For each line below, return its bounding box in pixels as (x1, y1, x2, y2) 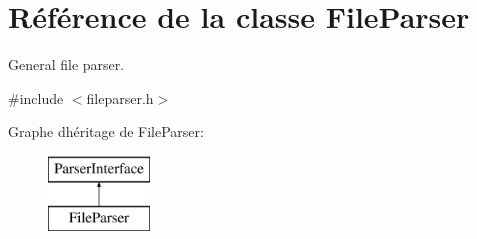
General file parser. (8, 54, 125, 75)
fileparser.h (86, 87, 154, 108)
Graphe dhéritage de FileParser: (8, 121, 204, 142)
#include (8, 87, 64, 108)
